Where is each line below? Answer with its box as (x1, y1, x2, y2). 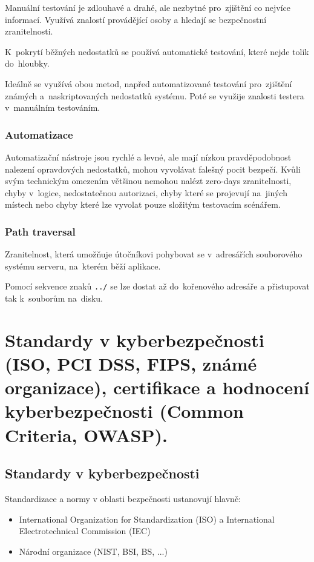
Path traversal (5, 223, 76, 239)
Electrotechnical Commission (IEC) (19, 524, 151, 537)
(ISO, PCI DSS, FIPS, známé (5, 351, 257, 375)
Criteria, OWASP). (5, 422, 168, 447)
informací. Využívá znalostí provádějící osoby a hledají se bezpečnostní (5, 13, 267, 25)
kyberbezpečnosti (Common (5, 398, 244, 423)
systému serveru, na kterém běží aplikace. (5, 259, 161, 272)
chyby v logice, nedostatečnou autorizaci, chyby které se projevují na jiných (5, 186, 287, 199)
